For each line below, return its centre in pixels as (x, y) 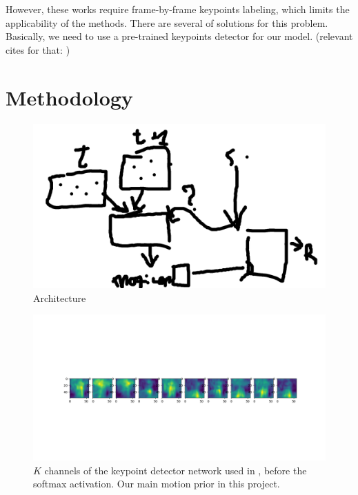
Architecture (60, 297)
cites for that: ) (38, 49)
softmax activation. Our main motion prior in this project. (157, 484)
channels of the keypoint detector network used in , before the (176, 470)
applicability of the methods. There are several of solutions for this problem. (167, 22)
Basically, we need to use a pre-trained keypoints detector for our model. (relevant (179, 36)
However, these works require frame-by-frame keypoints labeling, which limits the (178, 9)
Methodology (69, 97)
